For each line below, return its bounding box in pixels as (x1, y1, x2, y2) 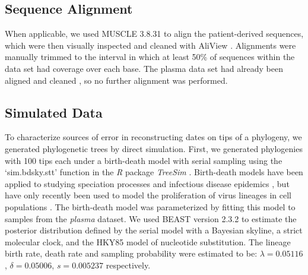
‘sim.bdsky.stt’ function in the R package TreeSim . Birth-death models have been (5, 166, 303, 178)
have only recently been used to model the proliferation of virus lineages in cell (5, 189, 291, 201)
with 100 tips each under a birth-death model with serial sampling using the (5, 154, 282, 166)
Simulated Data (5, 103, 103, 121)
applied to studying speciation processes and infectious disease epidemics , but (5, 177, 290, 189)
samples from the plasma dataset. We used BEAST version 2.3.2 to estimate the (5, 212, 297, 225)
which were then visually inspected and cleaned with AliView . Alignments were (5, 39, 296, 51)
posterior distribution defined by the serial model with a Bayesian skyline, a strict (5, 224, 303, 236)
